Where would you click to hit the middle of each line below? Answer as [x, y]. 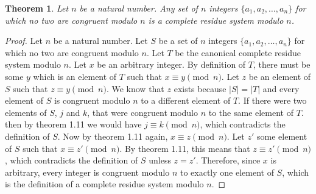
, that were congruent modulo [143, 112]
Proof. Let [24, 41]
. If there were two [272, 100]
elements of [26, 112]
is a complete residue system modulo [216, 20]
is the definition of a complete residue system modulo [104, 184]
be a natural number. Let [100, 41]
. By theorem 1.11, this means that [185, 148]
